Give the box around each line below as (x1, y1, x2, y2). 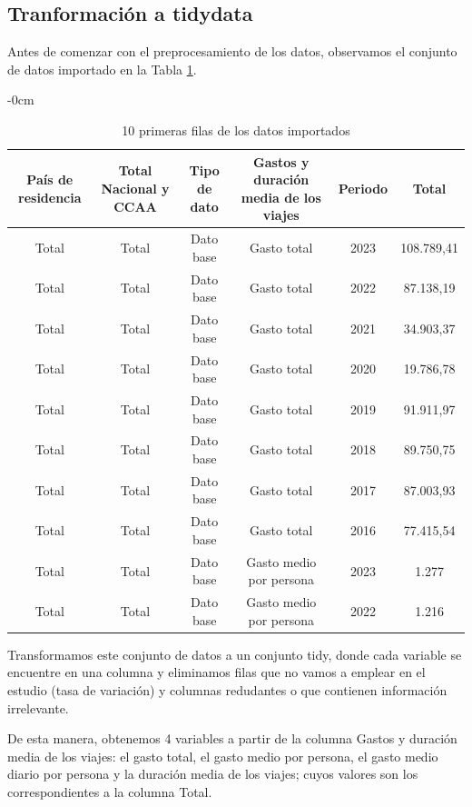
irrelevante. (7, 698, 69, 717)
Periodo (338, 178, 388, 197)
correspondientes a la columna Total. (7, 782, 212, 801)
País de (26, 170, 74, 189)
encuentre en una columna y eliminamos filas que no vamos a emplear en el (7, 663, 426, 682)
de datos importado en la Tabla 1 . (7, 59, 197, 78)
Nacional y (101, 178, 170, 197)
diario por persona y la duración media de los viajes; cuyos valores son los (7, 764, 418, 783)
